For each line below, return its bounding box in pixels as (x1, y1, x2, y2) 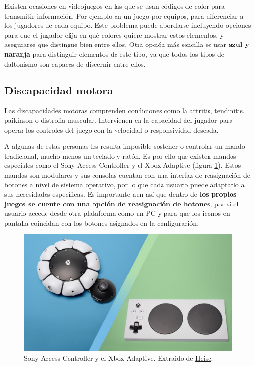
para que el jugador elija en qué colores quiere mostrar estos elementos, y (4, 29, 224, 40)
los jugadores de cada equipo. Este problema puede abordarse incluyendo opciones (4, 20, 251, 30)
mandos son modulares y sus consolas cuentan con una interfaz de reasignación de (4, 169, 250, 180)
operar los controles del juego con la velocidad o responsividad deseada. (4, 124, 219, 135)
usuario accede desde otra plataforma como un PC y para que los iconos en (4, 208, 230, 218)
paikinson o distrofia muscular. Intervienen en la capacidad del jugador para (4, 114, 233, 125)
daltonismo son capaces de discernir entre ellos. (4, 58, 146, 69)
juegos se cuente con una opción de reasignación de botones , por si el (4, 198, 239, 208)
